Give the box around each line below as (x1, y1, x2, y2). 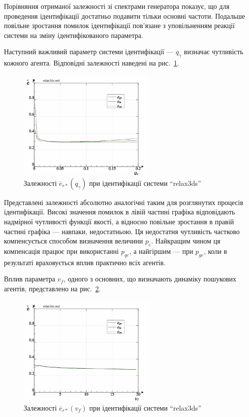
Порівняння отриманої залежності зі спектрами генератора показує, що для (4, 1, 230, 11)
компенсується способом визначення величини (4, 236, 143, 246)
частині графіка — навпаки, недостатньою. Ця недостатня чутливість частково (4, 226, 240, 236)
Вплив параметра (4, 274, 56, 284)
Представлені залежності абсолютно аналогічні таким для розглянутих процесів (4, 197, 244, 207)
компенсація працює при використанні (4, 246, 119, 256)
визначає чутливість (184, 46, 244, 57)
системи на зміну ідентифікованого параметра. (4, 30, 143, 40)
